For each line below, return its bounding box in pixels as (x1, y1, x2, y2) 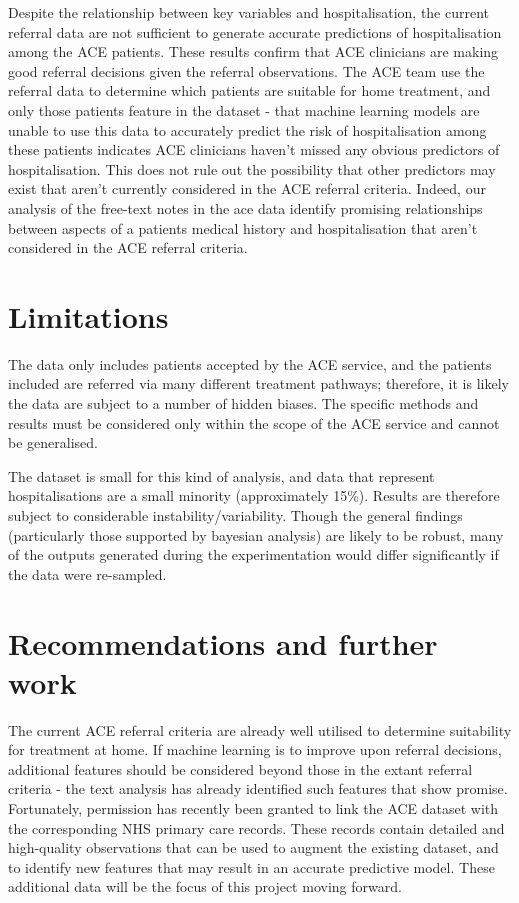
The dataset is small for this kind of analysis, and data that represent (8, 465, 435, 486)
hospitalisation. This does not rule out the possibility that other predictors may (8, 158, 496, 179)
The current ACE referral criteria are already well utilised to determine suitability (8, 719, 512, 740)
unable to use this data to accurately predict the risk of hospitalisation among (8, 119, 487, 140)
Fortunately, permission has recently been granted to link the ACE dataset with (8, 798, 499, 819)
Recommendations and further (8, 622, 438, 663)
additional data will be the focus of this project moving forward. (8, 876, 402, 897)
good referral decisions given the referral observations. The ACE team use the (8, 60, 485, 81)
